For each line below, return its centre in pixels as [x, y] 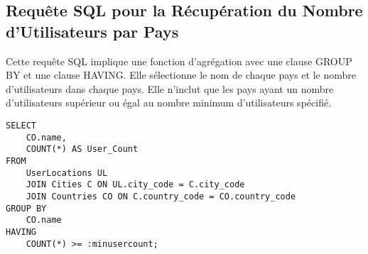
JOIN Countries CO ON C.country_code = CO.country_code [161, 196]
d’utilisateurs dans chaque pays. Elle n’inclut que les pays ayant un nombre [170, 88]
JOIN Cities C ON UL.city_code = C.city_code [135, 185]
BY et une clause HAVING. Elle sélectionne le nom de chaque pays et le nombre [181, 75]
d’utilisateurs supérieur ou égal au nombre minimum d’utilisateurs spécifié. [169, 103]
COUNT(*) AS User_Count [82, 149]
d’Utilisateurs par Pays [92, 31]
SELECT [21, 125]
